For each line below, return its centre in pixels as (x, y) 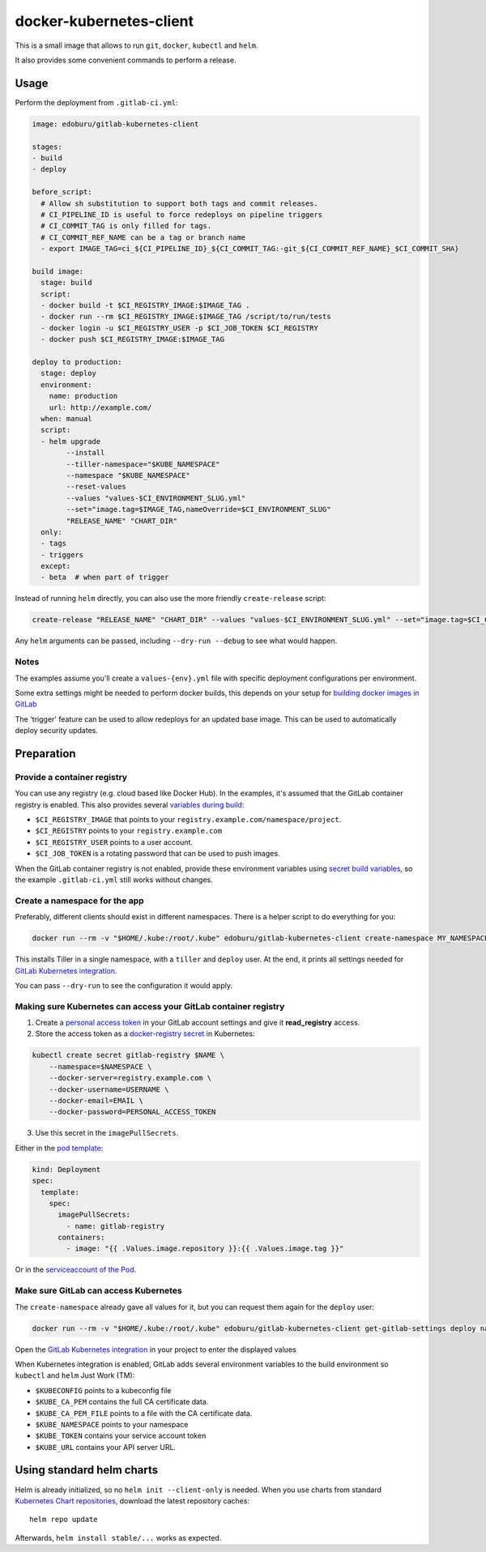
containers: (81, 1238)
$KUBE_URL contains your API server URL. (106, 1447)
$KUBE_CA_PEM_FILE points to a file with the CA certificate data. (144, 1413)
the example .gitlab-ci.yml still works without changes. (114, 880)
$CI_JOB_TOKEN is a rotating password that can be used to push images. (158, 854)
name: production (83, 396)
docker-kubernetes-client (104, 21)
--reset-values (96, 487)
